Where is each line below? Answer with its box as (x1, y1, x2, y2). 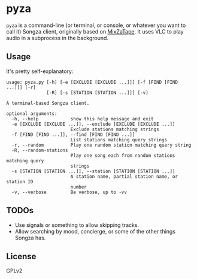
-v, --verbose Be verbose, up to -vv (11, 189, 128, 195)
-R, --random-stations (11, 147, 68, 153)
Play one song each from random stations (70, 152, 175, 159)
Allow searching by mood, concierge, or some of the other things (14, 228, 175, 235)
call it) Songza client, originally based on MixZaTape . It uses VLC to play (6, 28, 184, 35)
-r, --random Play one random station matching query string (11, 142, 192, 148)
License (6, 251, 37, 262)
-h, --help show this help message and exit (11, 116, 154, 122)
